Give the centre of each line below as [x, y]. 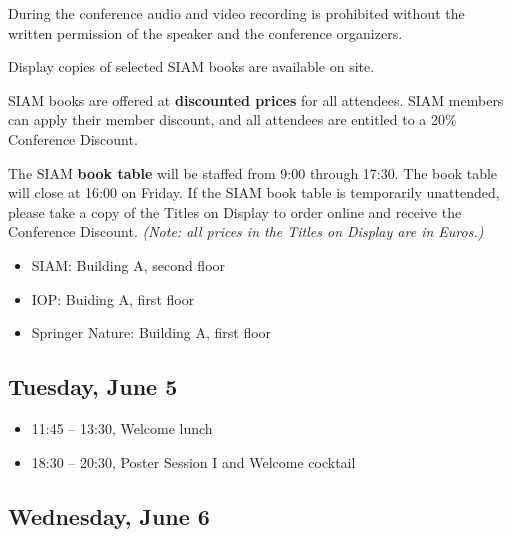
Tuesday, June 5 [93, 386]
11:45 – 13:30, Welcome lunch [122, 427]
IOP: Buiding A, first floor [113, 298]
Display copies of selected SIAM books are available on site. [191, 66]
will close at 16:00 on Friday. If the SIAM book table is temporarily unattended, [254, 192]
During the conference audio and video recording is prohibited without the [236, 13]
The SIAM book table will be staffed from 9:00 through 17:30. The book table [253, 172]
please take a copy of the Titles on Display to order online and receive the [235, 211]
